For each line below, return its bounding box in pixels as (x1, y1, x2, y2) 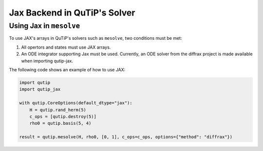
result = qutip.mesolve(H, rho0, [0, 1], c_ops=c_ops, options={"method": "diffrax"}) (19, 134, 233, 140)
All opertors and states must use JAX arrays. (21, 44, 111, 50)
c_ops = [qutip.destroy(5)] (29, 114, 97, 119)
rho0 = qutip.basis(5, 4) (29, 120, 92, 126)
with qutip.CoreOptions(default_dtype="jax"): (19, 100, 132, 106)
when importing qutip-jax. (21, 58, 73, 64)
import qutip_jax (19, 86, 61, 92)
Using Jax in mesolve (9, 21, 80, 30)
